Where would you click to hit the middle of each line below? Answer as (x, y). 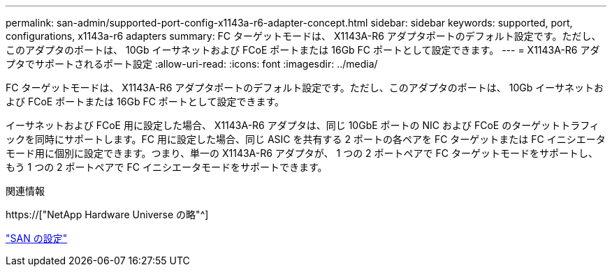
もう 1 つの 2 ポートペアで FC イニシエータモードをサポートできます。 (167, 167)
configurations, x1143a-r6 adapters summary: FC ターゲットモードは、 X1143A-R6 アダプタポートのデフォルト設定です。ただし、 (304, 36)
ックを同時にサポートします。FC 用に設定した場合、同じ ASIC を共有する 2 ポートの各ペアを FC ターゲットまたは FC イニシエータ (306, 139)
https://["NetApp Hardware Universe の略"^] (107, 214)
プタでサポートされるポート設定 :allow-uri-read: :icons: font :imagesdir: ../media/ (192, 64)
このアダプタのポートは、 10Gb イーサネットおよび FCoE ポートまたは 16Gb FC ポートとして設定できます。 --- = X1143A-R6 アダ (303, 50)
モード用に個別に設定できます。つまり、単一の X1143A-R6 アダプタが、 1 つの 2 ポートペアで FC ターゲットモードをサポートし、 (302, 153)
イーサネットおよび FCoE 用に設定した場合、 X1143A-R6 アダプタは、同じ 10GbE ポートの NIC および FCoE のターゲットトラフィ (303, 125)
